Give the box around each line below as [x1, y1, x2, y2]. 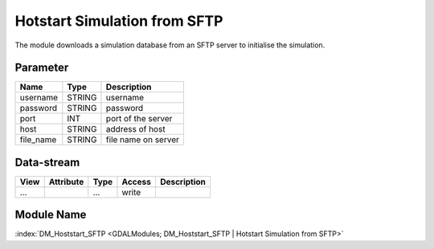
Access [121, 176, 152, 187]
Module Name [14, 208, 87, 222]
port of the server [105, 113, 173, 124]
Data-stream [14, 155, 80, 169]
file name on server [105, 134, 180, 145]
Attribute [48, 176, 84, 187]
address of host [105, 124, 166, 135]
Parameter [14, 61, 69, 75]
